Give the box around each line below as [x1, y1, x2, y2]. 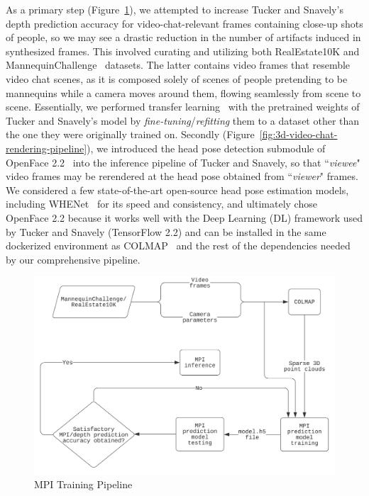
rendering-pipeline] [6, 140, 87, 155]
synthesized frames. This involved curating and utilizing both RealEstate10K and [6, 43, 360, 58]
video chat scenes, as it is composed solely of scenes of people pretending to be [6, 71, 348, 86]
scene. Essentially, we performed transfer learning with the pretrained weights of [6, 99, 360, 114]
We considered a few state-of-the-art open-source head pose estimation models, [6, 182, 349, 197]
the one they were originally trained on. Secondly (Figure [6, 127, 255, 142]
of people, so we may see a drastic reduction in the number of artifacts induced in [6, 30, 361, 45]
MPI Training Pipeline [34, 477, 133, 492]
